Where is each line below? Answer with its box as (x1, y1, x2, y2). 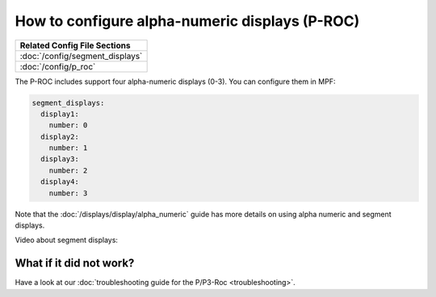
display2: (40, 132, 80, 141)
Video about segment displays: (15, 235, 119, 245)
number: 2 (48, 165, 88, 175)
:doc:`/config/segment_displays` (19, 50, 143, 61)
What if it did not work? (15, 257, 135, 270)
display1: (40, 109, 80, 119)
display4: (40, 178, 80, 186)
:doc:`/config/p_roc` (19, 61, 96, 72)
